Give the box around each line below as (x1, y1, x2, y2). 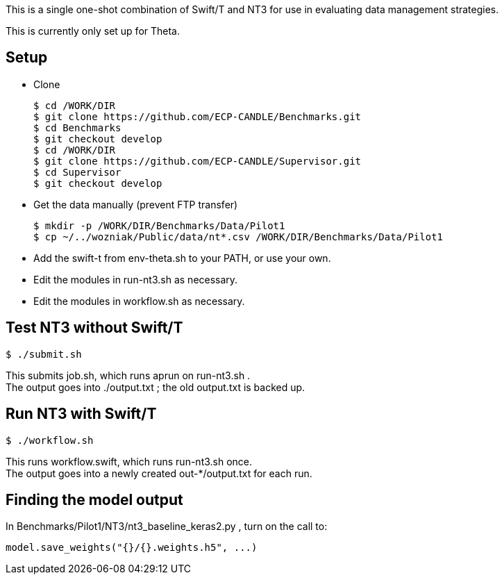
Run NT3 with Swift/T (6, 405, 157, 423)
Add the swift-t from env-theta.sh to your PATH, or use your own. (33, 251, 331, 264)
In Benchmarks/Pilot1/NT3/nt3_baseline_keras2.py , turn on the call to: (6, 520, 328, 533)
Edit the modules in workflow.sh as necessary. (33, 295, 245, 307)
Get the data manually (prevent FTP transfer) (33, 198, 238, 210)
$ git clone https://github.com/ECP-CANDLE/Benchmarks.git (33, 110, 362, 122)
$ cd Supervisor (33, 166, 121, 178)
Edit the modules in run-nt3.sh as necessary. (33, 273, 238, 285)
